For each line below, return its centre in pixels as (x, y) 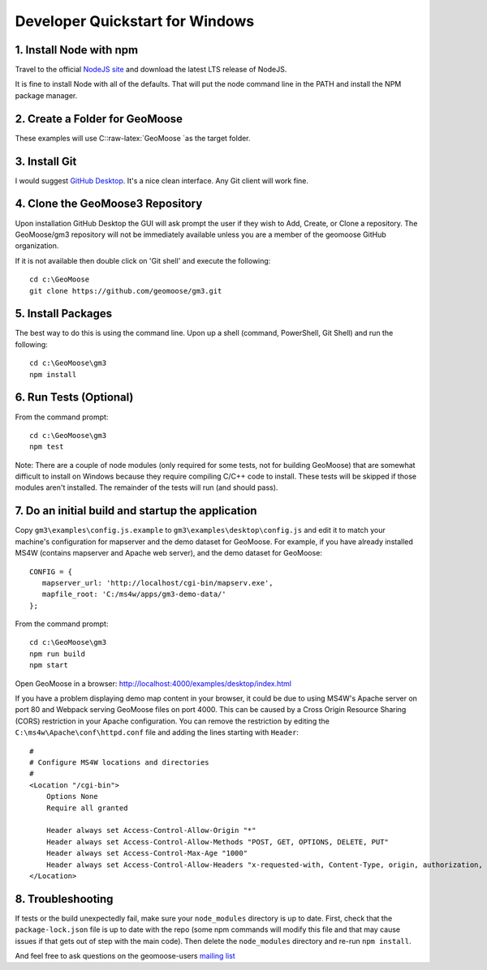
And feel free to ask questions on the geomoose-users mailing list (125, 955)
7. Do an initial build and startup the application (136, 511)
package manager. (46, 95)
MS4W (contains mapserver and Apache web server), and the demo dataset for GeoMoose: (168, 553)
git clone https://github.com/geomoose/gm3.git (126, 291)
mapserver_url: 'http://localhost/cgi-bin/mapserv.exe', (157, 583)
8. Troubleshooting (64, 899)
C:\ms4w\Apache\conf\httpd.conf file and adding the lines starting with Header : (157, 732)
